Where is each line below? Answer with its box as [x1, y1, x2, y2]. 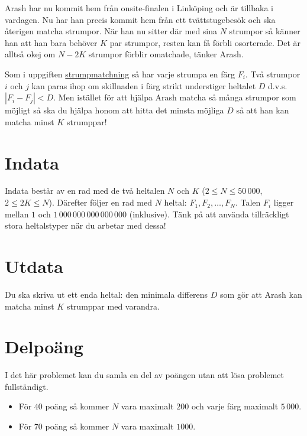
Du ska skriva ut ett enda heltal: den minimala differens [5, 288, 208, 300]
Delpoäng [5, 334, 83, 359]
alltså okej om [5, 48, 56, 60]
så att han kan [236, 104, 289, 116]
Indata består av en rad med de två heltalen [5, 184, 165, 197]
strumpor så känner [229, 25, 300, 37]
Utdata [5, 254, 64, 278]
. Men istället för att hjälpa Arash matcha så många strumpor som [53, 91, 296, 103]
